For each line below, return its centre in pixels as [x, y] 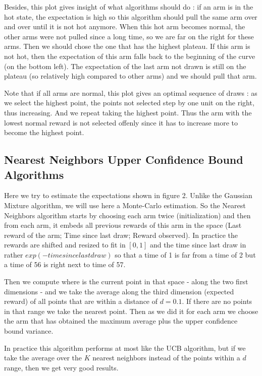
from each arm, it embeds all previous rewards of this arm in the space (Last [123, 225]
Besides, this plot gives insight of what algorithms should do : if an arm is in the [129, 7]
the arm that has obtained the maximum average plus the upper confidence [121, 321]
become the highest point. [44, 132]
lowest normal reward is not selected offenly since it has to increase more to [121, 122]
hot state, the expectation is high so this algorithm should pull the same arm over [131, 16]
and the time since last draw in [198, 245]
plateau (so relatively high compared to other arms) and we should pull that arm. [130, 76]
